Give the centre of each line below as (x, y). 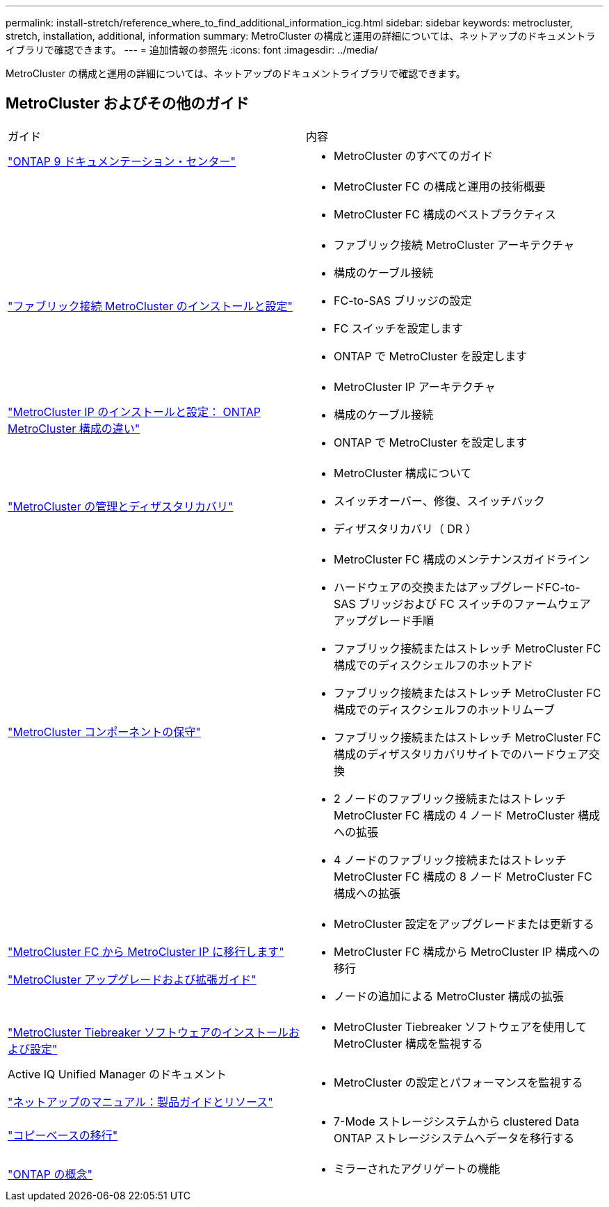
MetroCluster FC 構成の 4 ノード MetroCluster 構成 (467, 815)
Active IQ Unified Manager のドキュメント (117, 1074)
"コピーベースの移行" (63, 1135)
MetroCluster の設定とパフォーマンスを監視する (458, 1082)
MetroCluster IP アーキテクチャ (415, 386)
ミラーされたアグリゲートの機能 (417, 1168)
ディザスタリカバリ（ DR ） (405, 528)
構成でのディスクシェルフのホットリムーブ (444, 709)
